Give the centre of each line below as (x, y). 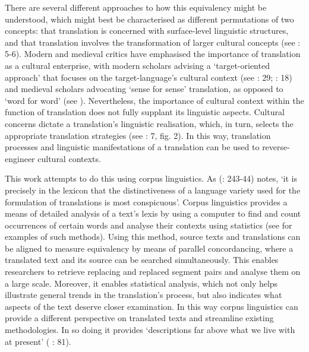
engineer (20, 158)
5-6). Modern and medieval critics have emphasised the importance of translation (153, 54)
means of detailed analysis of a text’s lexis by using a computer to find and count (153, 213)
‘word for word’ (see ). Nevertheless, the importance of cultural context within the (154, 100)
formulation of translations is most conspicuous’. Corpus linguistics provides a (146, 202)
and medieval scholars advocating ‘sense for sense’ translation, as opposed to (144, 89)
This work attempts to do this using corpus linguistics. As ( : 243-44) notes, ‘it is (151, 178)
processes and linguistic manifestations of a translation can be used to (132, 147)
